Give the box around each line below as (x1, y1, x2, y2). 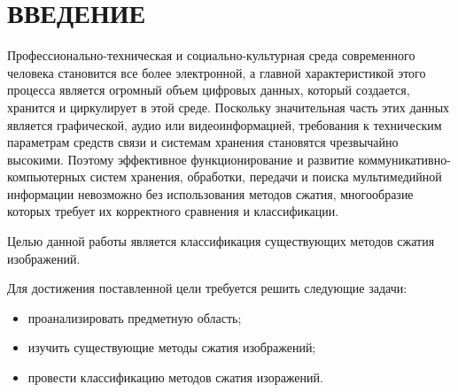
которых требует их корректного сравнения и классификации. (7, 202, 339, 220)
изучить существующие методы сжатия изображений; (27, 338, 316, 357)
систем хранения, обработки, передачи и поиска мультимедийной (89, 167, 442, 186)
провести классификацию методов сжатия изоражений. (27, 368, 323, 387)
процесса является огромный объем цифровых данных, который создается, (7, 81, 410, 99)
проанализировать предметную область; (27, 308, 242, 327)
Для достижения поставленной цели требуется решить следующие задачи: (7, 279, 408, 297)
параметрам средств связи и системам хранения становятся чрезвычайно (7, 133, 399, 151)
